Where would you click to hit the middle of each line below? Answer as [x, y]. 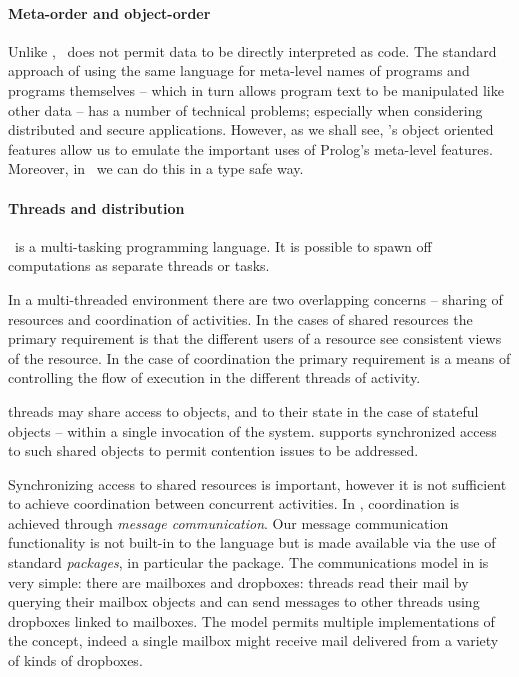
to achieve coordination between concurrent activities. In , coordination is [234, 503]
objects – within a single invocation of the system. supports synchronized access [252, 430]
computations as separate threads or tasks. [139, 265]
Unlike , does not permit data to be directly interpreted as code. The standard [252, 50]
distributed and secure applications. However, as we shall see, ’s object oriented [251, 129]
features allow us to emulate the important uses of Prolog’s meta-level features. [250, 148]
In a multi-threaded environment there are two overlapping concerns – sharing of [255, 298]
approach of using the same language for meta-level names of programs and [239, 70]
